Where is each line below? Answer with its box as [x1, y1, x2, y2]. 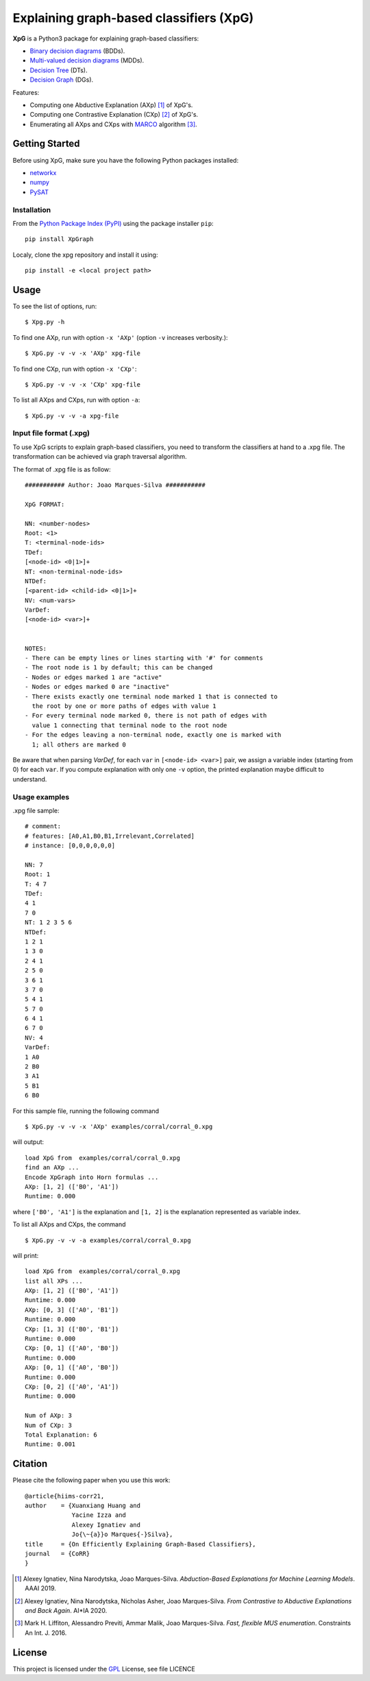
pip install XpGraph [25, 236, 94, 243]
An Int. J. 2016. [25, 1628, 67, 1637]
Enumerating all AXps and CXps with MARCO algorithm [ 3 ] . [29, 120, 198, 128]
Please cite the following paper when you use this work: [12, 1476, 171, 1485]
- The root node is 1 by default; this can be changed [25, 663, 213, 672]
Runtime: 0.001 [25, 1441, 76, 1448]
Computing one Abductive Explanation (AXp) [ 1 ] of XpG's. [29, 100, 193, 109]
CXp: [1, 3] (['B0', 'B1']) [25, 1325, 119, 1333]
